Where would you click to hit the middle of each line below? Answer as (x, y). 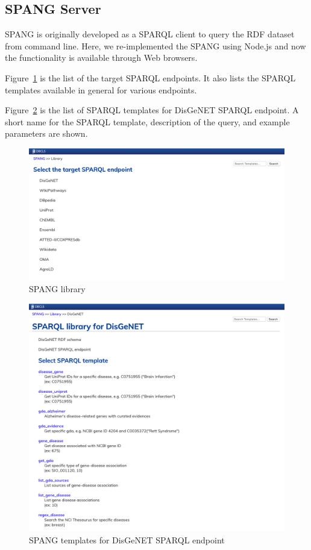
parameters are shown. (46, 133)
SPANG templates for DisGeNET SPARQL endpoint (127, 539)
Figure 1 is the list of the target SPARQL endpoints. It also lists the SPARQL (150, 77)
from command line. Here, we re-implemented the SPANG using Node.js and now (155, 45)
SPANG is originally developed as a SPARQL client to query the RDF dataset (150, 34)
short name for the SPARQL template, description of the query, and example (147, 121)
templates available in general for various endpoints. (101, 89)
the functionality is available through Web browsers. (101, 58)
